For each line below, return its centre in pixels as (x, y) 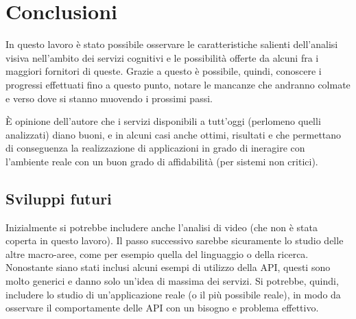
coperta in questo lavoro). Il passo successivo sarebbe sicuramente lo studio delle (175, 240)
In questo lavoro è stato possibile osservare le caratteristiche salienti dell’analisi (172, 44)
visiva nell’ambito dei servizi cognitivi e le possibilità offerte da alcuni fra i (162, 57)
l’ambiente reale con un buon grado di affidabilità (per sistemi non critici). (162, 161)
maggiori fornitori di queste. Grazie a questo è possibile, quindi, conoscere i (164, 71)
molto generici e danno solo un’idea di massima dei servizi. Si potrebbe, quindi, (172, 281)
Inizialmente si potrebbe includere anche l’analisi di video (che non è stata (162, 227)
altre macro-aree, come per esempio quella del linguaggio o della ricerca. (157, 253)
